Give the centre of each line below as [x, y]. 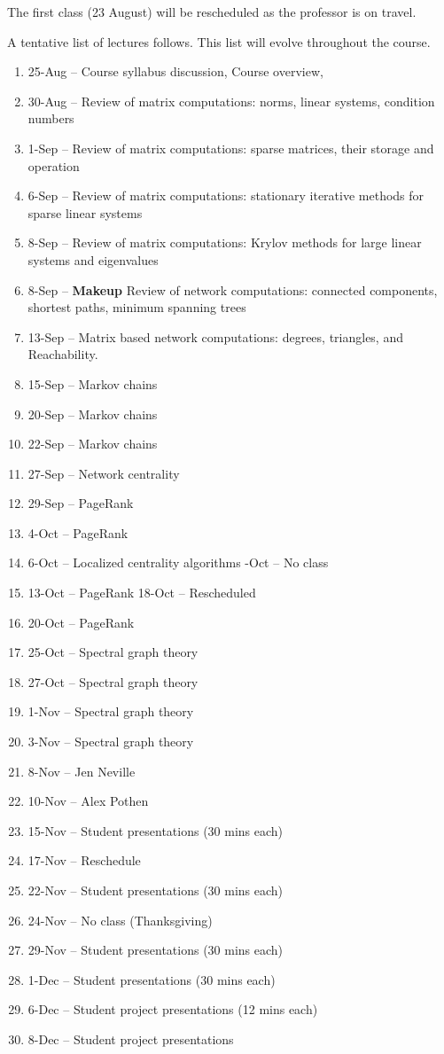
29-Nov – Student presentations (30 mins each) [156, 950]
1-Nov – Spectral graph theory [111, 711]
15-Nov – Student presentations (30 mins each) [156, 830]
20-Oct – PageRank [81, 622]
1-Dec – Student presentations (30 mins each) [152, 979]
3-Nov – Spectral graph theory [111, 742]
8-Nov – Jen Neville [82, 771]
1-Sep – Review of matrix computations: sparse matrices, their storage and [231, 148]
